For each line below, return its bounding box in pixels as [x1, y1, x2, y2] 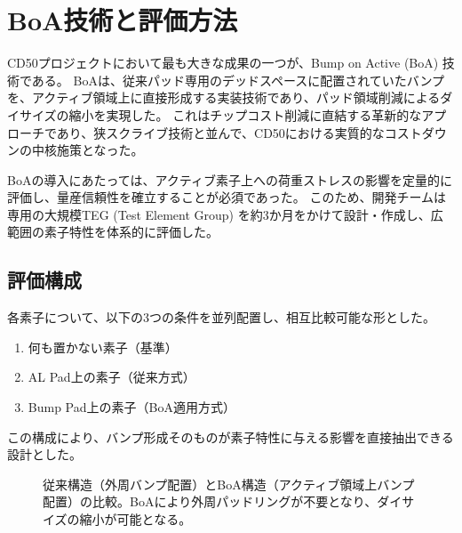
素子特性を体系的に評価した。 [44, 222, 219, 241]
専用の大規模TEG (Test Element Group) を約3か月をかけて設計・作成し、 [7, 205, 431, 223]
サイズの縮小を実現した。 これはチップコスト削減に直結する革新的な [19, 105, 422, 124]
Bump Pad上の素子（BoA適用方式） [28, 398, 235, 416]
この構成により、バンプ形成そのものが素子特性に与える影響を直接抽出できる [7, 427, 454, 446]
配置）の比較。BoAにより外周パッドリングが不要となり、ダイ [43, 492, 402, 511]
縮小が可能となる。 [79, 510, 192, 529]
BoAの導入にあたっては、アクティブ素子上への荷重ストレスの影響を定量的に [7, 170, 452, 189]
